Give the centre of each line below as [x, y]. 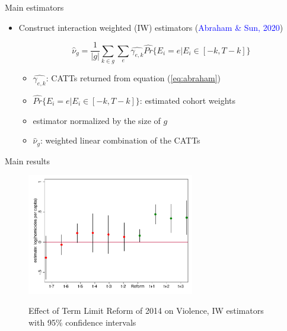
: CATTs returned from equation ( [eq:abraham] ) [133, 77]
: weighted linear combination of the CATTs [120, 140]
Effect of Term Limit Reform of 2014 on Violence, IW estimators [146, 311]
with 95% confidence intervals [82, 322]
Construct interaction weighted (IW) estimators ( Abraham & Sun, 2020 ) [151, 27]
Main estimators [34, 7]
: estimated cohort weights [188, 100]
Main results [28, 160]
